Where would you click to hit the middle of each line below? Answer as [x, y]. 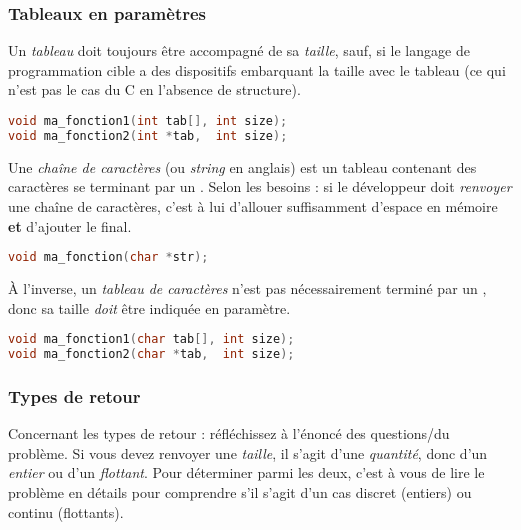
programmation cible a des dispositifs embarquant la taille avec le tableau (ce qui [257, 69]
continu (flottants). [66, 511]
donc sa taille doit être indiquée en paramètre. [149, 307]
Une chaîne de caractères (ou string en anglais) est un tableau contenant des [242, 166]
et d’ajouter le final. [70, 225]
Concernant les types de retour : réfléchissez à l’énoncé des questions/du [229, 433]
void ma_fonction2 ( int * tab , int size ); [148, 135]
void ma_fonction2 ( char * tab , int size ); [151, 354]
